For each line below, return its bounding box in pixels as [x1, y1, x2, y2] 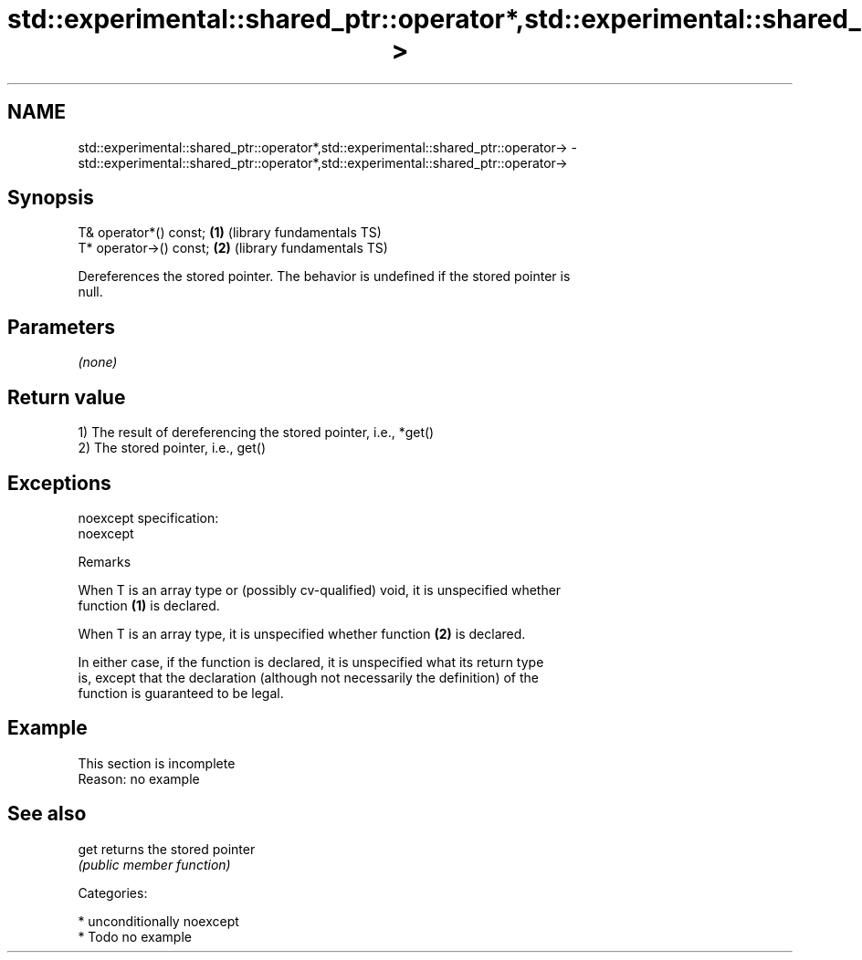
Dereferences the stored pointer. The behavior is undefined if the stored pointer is [78, 268, 571, 285]
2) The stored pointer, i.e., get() [78, 440, 267, 456]
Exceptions [7, 471, 111, 495]
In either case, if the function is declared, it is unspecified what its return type [78, 653, 544, 670]
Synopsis [7, 186, 94, 210]
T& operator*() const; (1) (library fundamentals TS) [78, 224, 382, 241]
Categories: [78, 884, 148, 901]
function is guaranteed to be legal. [78, 684, 284, 701]
